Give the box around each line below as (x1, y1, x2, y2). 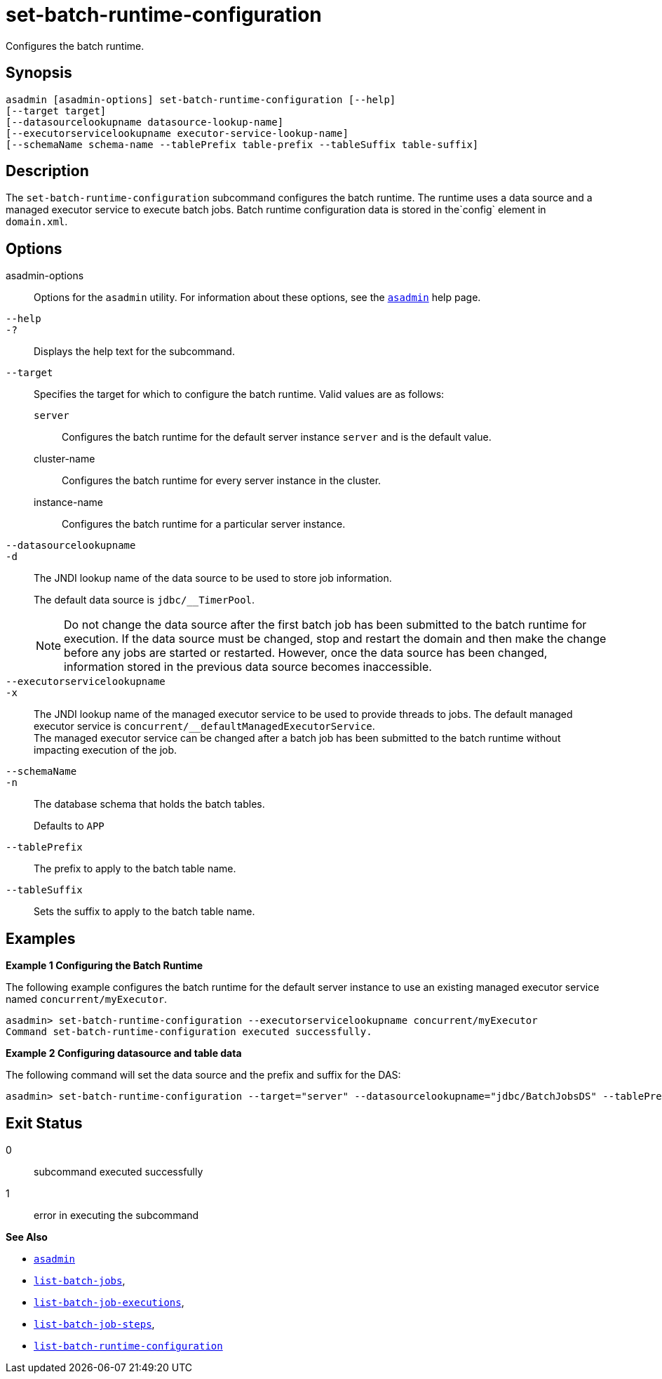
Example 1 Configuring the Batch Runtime (6, 959, 203, 972)
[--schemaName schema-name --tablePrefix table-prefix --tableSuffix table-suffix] (6, 138, 479, 150)
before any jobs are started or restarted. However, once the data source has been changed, (64, 646, 548, 660)
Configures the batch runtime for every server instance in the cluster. (62, 474, 381, 487)
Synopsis (6, 64, 72, 82)
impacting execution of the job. (34, 744, 177, 757)
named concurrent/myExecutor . (6, 993, 168, 1006)
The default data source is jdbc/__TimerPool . (34, 594, 255, 606)
